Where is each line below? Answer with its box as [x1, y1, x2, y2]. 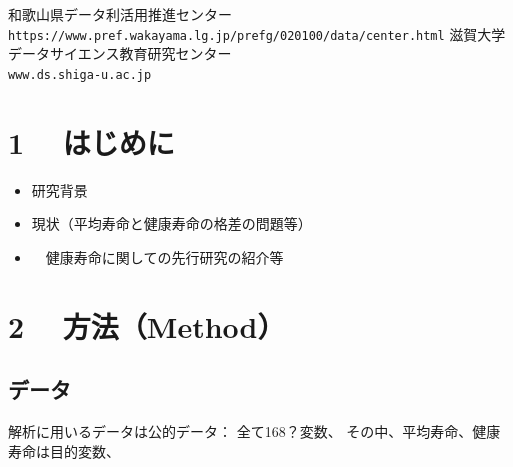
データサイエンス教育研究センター [8, 43, 232, 64]
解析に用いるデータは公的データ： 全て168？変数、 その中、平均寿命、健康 [8, 420, 501, 441]
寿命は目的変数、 [8, 440, 120, 461]
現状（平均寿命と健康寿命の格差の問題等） [31, 213, 312, 234]
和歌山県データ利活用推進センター [8, 4, 232, 24]
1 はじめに [8, 121, 175, 162]
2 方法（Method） [8, 305, 286, 346]
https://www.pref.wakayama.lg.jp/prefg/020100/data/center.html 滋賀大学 [8, 23, 506, 44]
